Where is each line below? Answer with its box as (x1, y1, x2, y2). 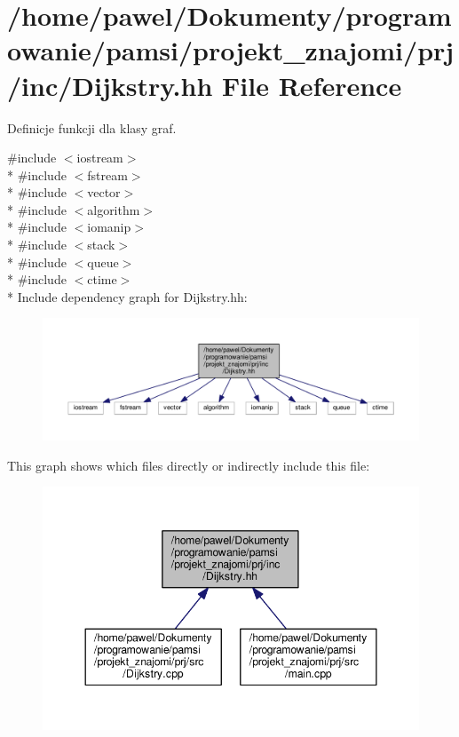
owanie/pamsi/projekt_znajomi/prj (7, 32, 455, 68)
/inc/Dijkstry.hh (7, 67, 213, 103)
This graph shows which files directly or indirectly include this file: (7, 456, 370, 474)
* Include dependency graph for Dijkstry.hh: (7, 287, 248, 305)
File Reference (222, 67, 402, 103)
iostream (76, 148, 123, 167)
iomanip (87, 218, 131, 236)
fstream (87, 165, 128, 184)
